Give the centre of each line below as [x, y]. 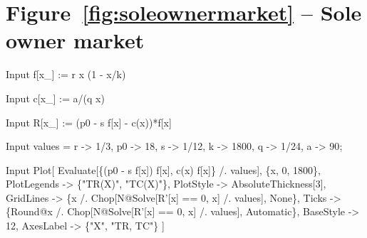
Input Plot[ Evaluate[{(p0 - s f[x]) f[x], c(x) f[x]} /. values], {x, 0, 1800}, [163, 169]
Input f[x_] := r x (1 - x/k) [66, 74]
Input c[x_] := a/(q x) [55, 98]
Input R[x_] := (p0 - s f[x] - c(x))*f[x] [89, 122]
